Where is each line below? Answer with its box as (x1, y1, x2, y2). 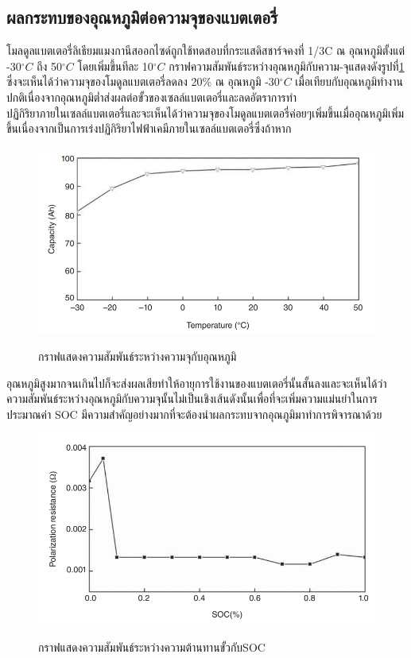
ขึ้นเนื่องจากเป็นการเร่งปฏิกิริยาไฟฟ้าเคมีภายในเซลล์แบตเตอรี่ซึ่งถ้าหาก (6, 120, 292, 137)
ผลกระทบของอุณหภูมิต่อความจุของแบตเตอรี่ (6, 5, 278, 29)
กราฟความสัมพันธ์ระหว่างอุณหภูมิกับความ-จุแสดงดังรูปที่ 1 (169, 57, 405, 74)
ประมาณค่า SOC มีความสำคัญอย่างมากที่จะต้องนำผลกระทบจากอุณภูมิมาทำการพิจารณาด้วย (6, 405, 382, 422)
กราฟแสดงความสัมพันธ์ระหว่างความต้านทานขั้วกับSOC (38, 638, 266, 655)
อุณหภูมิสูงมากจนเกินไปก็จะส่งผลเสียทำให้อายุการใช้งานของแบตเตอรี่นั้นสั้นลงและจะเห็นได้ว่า (6, 374, 387, 391)
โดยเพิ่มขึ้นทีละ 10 (77, 57, 153, 74)
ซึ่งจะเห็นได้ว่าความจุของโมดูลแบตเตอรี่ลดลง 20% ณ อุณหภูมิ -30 (6, 73, 280, 90)
